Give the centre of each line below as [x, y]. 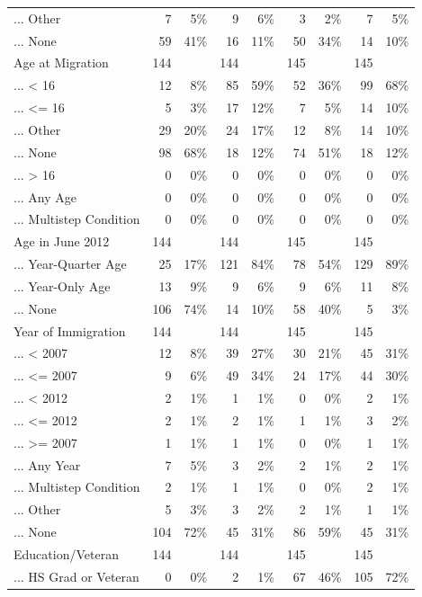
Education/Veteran [66, 554]
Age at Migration [61, 62]
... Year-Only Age [62, 285]
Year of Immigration [70, 330]
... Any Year [47, 464]
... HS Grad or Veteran [76, 576]
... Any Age [45, 196]
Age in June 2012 [62, 241]
